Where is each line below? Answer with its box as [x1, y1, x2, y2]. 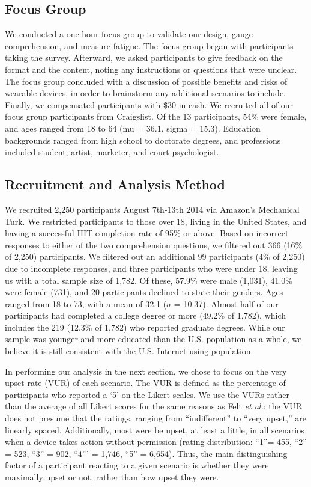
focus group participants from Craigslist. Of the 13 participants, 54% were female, [5, 110, 307, 123]
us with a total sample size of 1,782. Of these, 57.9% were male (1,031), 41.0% [5, 274, 292, 286]
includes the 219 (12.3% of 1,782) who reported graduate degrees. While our [5, 320, 285, 333]
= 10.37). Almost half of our [174, 297, 279, 310]
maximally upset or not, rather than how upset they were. [5, 471, 219, 483]
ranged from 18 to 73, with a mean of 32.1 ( [5, 297, 167, 310]
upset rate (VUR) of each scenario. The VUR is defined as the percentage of [5, 376, 286, 389]
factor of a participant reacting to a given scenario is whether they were [5, 459, 269, 471]
